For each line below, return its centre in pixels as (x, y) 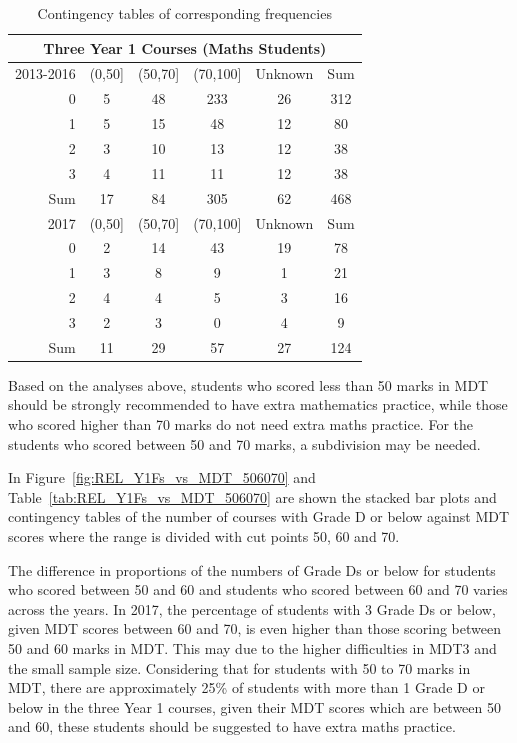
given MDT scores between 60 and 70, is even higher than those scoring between (254, 628)
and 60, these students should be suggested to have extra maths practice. (232, 726)
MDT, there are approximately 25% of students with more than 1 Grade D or (246, 687)
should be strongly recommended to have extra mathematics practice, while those (258, 404)
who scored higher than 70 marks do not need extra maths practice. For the (240, 424)
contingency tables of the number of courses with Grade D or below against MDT (259, 516)
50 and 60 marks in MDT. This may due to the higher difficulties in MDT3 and (252, 647)
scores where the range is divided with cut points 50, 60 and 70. (204, 535)
